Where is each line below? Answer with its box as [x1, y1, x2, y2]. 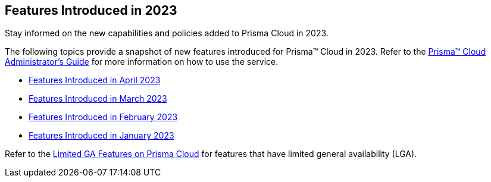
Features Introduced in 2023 [5, 3, 177, 18]
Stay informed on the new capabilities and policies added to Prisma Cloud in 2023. [5, 28, 329, 39]
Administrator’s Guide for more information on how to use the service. [5, 57, 279, 67]
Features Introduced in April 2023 [29, 75, 161, 86]
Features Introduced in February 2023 [29, 112, 178, 123]
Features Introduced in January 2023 [29, 130, 174, 141]
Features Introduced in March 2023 [29, 93, 167, 104]
